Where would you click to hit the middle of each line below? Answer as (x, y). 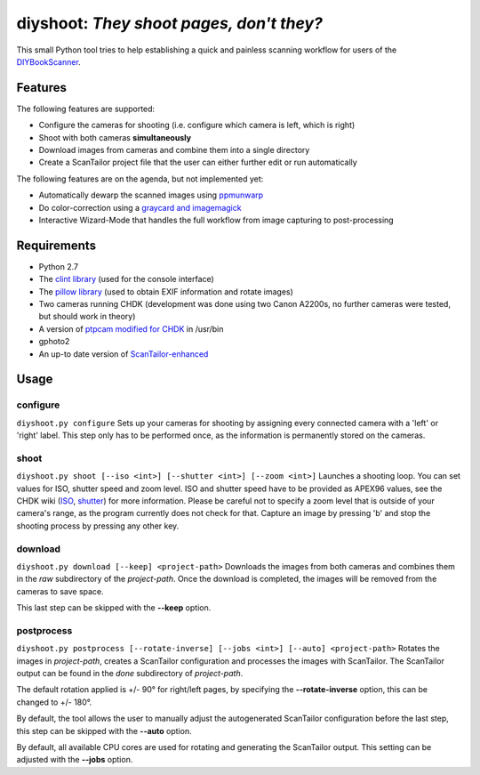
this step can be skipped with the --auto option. (104, 731)
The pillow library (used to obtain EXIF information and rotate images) (166, 291)
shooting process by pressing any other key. (98, 526)
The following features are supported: (86, 109)
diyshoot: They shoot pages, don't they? (170, 23)
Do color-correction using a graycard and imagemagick (140, 207)
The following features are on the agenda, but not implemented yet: (140, 179)
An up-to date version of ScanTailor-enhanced (124, 354)
